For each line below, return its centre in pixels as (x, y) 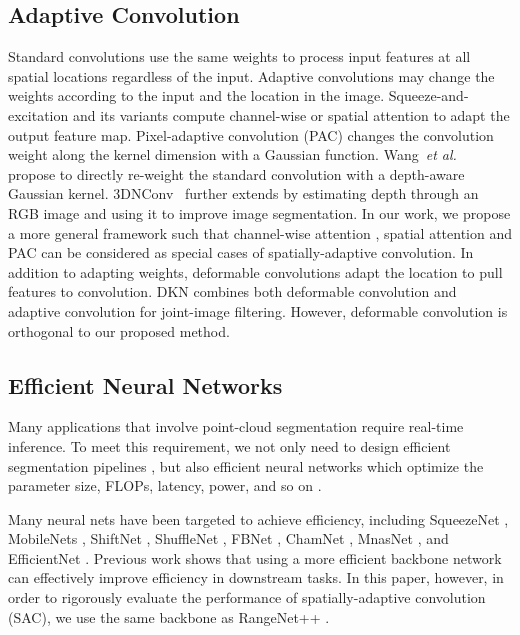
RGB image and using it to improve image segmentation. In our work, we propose (259, 212)
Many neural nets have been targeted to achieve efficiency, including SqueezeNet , (258, 518)
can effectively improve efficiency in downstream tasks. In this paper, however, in (256, 577)
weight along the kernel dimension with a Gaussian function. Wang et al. (232, 154)
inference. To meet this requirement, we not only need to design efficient (229, 445)
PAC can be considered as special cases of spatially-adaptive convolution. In (241, 252)
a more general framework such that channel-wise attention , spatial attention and (260, 232)
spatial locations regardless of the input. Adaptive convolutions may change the (251, 75)
